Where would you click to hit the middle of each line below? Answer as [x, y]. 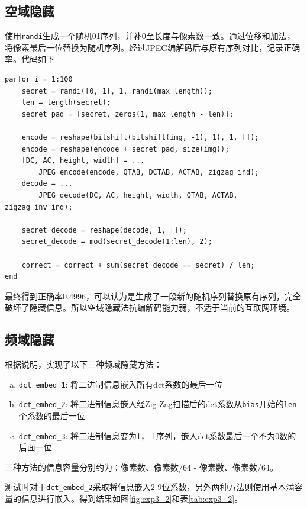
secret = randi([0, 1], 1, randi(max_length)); [117, 91]
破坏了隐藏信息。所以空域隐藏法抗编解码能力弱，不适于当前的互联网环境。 [150, 307]
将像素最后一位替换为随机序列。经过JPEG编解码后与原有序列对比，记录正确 [153, 47]
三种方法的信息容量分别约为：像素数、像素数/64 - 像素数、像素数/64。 [141, 467]
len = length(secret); [66, 103]
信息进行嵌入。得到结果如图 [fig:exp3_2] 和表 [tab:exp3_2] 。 [132, 499]
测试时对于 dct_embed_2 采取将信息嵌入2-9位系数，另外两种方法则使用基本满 [150, 487]
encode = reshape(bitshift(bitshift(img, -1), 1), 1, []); [140, 138]
